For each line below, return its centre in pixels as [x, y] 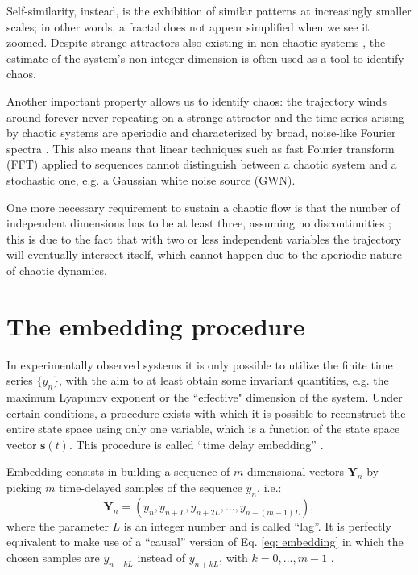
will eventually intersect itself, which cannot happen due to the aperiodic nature [205, 254]
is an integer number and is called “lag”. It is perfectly [257, 525]
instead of [161, 557]
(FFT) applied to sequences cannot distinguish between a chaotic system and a [202, 164]
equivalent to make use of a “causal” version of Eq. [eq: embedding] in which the [205, 542]
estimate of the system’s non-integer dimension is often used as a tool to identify [205, 58]
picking [24, 487]
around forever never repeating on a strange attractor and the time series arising [205, 117]
